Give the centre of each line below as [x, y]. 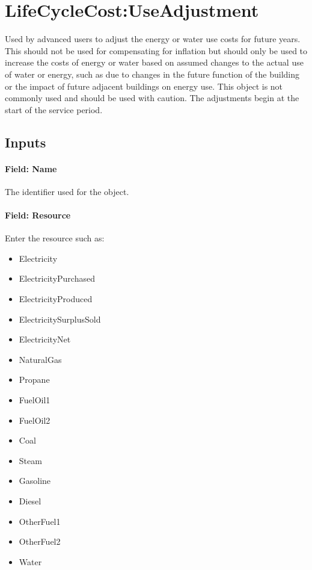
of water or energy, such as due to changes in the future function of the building [152, 74]
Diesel [30, 500]
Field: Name [31, 168]
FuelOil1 [35, 400]
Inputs [26, 142]
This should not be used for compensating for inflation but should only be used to [156, 50]
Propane [34, 379]
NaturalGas [40, 359]
